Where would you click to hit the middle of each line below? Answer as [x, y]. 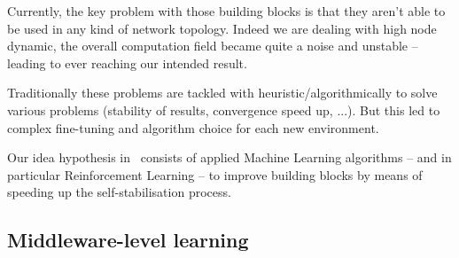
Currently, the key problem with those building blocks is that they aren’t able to [226, 11]
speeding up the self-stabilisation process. [119, 192]
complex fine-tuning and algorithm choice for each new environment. [193, 127]
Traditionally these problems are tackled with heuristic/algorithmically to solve [222, 93]
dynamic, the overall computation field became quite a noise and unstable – [213, 46]
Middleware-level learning [128, 240]
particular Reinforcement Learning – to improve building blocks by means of [215, 174]
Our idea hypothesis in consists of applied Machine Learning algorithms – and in [229, 157]
